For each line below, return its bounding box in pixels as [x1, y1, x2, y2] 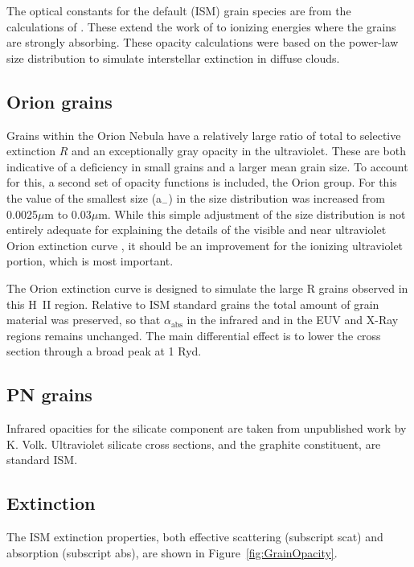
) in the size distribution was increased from [168, 189, 386, 206]
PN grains [6, 382, 92, 407]
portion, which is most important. [6, 253, 174, 269]
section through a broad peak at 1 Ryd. [6, 343, 202, 360]
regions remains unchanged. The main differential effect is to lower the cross [6, 327, 381, 343]
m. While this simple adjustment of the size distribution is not [98, 205, 406, 222]
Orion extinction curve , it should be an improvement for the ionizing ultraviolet [6, 236, 404, 253]
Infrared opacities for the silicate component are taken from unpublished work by [6, 420, 407, 437]
